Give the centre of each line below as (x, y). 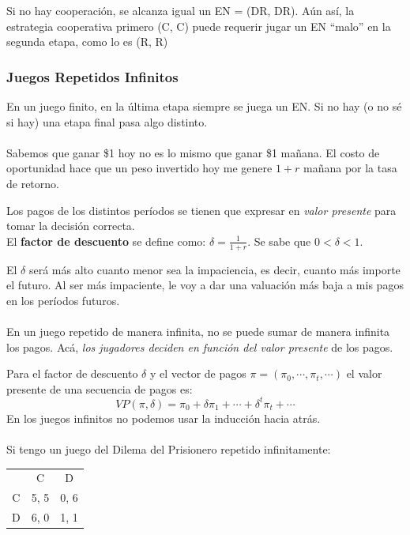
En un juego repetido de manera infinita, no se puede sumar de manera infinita (198, 331)
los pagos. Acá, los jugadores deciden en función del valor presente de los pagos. (200, 347)
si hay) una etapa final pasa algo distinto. (107, 121)
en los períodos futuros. (63, 300)
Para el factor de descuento (72, 373)
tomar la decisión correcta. (71, 226)
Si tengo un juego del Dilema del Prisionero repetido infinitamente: (169, 449)
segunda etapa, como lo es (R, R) (87, 41)
